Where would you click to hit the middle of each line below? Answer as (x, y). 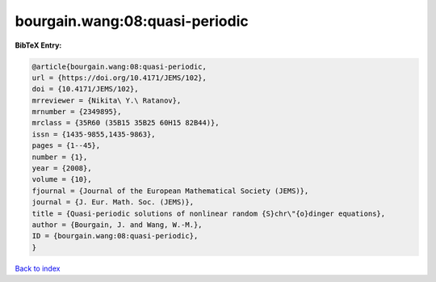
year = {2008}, (62, 168)
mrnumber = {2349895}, (77, 112)
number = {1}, (60, 157)
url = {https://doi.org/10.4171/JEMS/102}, (119, 78)
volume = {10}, (62, 179)
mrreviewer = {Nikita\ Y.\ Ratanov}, (107, 100)
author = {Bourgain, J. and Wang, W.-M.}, (117, 225)
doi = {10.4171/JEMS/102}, (85, 89)
